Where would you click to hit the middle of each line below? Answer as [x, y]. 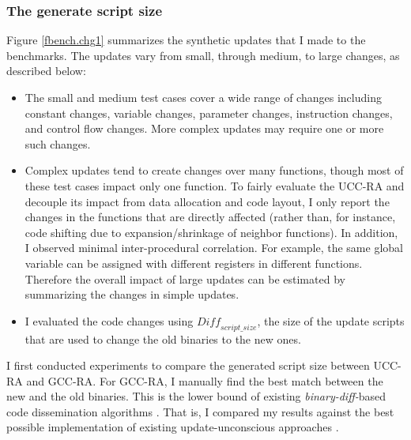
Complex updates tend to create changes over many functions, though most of [214, 170]
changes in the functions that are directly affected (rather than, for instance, [210, 217]
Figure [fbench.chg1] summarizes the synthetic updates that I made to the [186, 40]
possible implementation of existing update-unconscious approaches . [173, 427]
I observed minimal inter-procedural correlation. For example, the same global [214, 248]
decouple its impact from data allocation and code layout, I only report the [207, 201]
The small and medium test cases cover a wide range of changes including [203, 97]
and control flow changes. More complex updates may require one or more [204, 128]
